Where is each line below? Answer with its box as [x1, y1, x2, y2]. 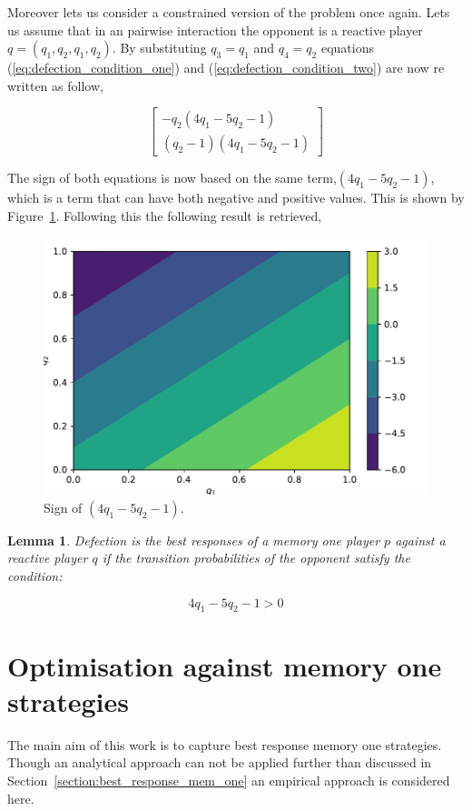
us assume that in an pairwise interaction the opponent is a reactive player [7, 20, 423, 39]
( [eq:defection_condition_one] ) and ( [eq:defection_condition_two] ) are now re [7, 58, 445, 77]
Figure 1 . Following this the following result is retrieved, [7, 206, 322, 225]
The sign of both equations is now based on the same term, [7, 168, 337, 187]
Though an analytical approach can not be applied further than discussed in [7, 753, 432, 772]
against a [395, 530, 446, 549]
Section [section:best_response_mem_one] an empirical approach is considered [7, 770, 450, 789]
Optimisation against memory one [7, 646, 442, 684]
